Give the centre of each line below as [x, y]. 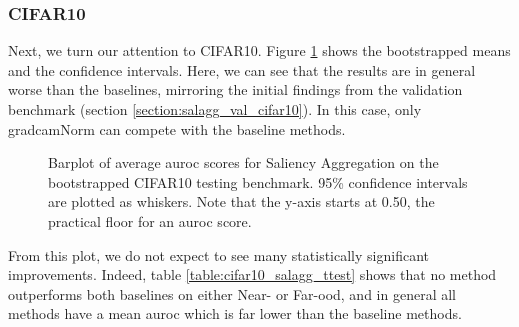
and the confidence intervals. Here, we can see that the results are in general [242, 69]
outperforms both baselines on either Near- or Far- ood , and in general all [232, 293]
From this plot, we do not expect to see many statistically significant [218, 254]
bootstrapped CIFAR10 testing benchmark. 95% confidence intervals [258, 181]
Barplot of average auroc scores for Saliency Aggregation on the [243, 162]
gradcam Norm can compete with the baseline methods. [177, 128]
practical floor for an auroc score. [150, 220]
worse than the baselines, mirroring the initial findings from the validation [235, 89]
